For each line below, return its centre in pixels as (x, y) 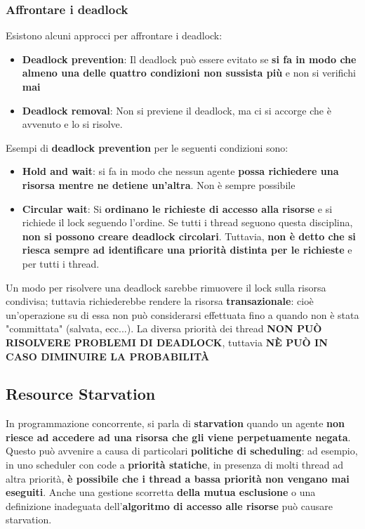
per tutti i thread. (61, 263)
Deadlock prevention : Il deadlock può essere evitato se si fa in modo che (189, 59)
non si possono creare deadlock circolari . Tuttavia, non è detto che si (189, 236)
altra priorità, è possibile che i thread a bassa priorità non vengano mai (178, 478)
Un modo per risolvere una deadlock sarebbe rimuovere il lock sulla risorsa (166, 287)
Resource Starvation (81, 394)
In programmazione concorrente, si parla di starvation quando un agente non (175, 423)
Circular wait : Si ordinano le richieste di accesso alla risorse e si (177, 208)
